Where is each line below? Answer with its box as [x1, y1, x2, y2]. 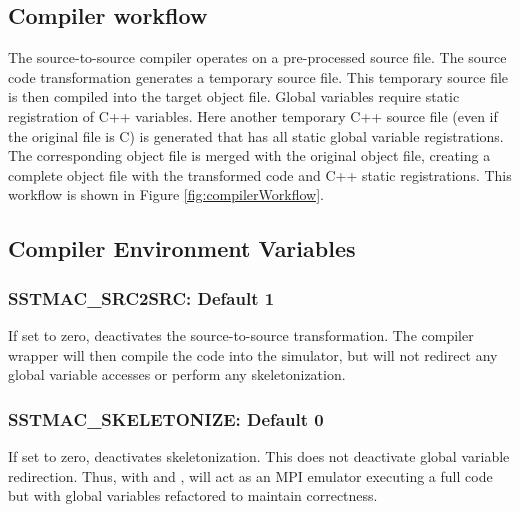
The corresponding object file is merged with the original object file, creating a [8, 145, 491, 166]
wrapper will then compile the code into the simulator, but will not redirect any [8, 344, 498, 365]
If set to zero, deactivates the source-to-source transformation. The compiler [8, 324, 474, 345]
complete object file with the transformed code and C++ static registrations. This [8, 164, 512, 185]
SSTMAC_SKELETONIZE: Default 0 [8, 406, 324, 431]
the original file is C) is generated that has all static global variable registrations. [8, 125, 504, 146]
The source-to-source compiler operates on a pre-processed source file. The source [8, 47, 507, 68]
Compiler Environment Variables [8, 233, 356, 264]
